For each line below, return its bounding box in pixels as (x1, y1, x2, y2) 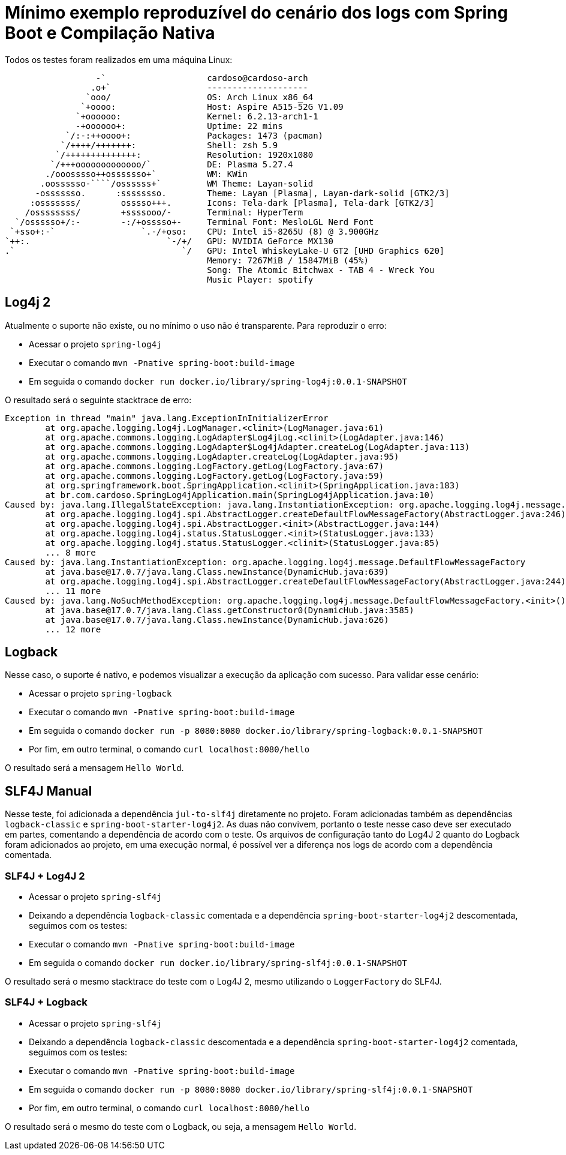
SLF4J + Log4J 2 (5, 869, 85, 882)
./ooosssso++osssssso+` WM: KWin (45, 169, 248, 179)
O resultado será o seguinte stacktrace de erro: (5, 394, 192, 405)
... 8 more (45, 547, 96, 557)
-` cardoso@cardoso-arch (95, 73, 308, 83)
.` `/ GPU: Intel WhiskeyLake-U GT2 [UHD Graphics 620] (5, 245, 445, 256)
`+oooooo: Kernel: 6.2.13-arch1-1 (76, 111, 318, 121)
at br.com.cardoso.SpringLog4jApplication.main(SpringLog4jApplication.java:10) (45, 490, 435, 500)
